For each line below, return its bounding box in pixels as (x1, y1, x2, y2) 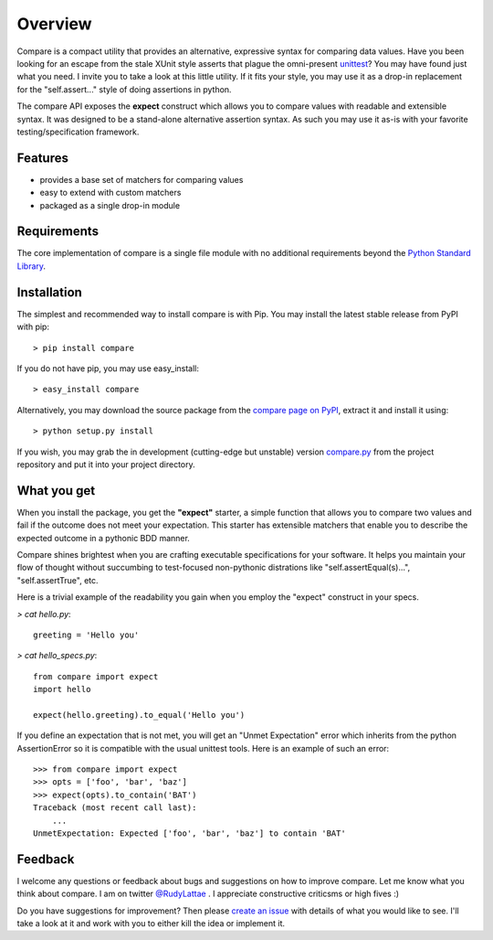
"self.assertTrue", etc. (16, 574, 100, 585)
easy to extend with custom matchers (39, 187, 182, 198)
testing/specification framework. (16, 126, 140, 137)
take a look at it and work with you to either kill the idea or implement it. (16, 918, 286, 929)
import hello (33, 684, 91, 695)
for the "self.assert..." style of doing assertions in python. (16, 83, 232, 95)
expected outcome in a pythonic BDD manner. (16, 532, 191, 543)
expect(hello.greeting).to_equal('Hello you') (33, 710, 246, 720)
